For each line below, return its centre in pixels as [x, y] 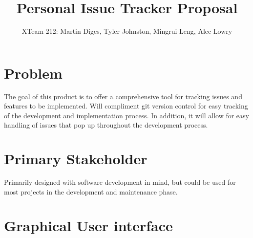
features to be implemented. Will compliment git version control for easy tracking [126, 106]
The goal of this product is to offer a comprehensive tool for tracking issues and [123, 96]
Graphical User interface [88, 225]
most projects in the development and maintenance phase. [91, 191]
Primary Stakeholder [76, 159]
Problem [33, 73]
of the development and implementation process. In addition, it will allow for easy [126, 115]
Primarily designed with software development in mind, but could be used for [120, 182]
